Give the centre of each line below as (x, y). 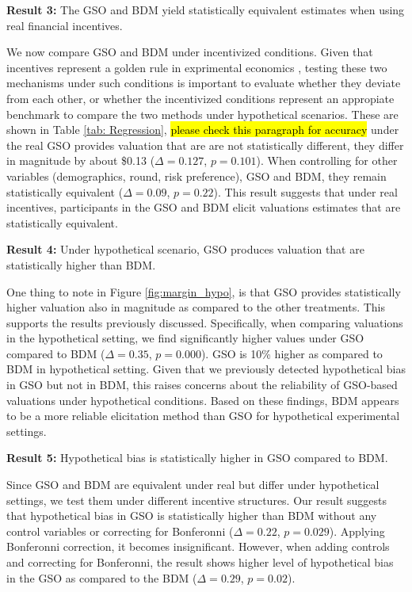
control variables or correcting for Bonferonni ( (120, 531)
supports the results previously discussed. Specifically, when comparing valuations (205, 322)
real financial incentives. (65, 25)
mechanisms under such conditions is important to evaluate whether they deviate (204, 83)
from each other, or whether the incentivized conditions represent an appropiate (200, 98)
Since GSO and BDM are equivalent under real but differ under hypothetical (193, 485)
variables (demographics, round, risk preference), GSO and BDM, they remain (196, 176)
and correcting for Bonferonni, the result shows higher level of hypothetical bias (200, 562)
